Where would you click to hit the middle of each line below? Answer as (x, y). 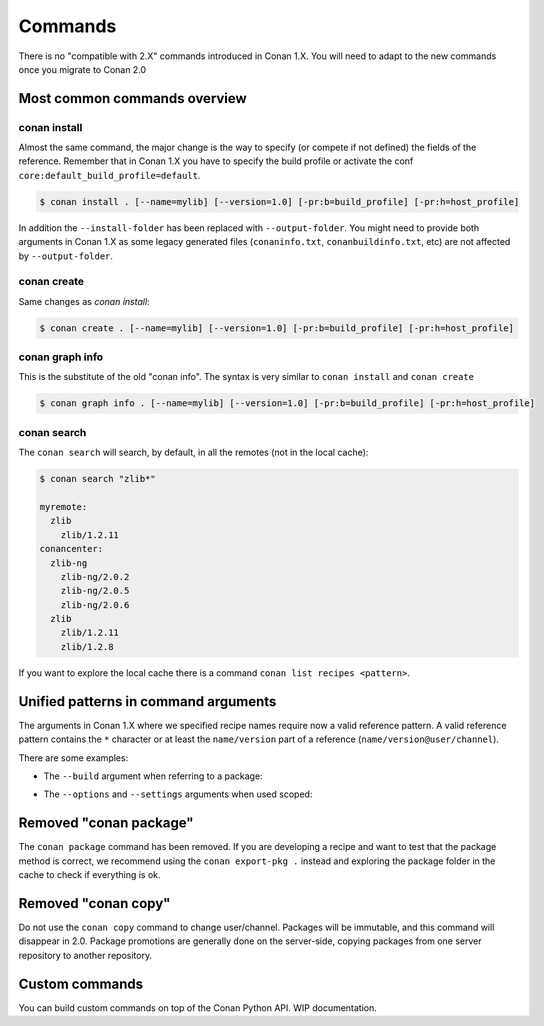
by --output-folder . (66, 256)
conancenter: (71, 549)
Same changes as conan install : (84, 301)
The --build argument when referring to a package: (153, 776)
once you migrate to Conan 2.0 (82, 69)
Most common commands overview (132, 98)
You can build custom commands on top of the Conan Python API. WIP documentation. (197, 1007)
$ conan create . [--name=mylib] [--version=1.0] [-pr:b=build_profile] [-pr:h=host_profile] (277, 328)
